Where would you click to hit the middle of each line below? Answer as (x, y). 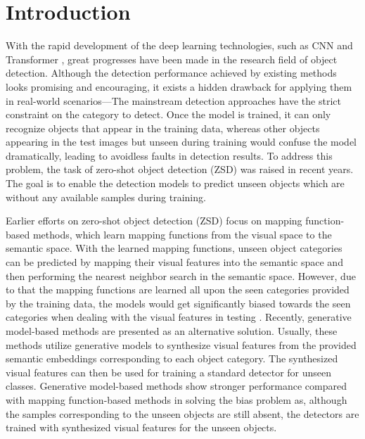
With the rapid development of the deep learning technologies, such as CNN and (179, 45)
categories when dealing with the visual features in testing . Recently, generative (179, 317)
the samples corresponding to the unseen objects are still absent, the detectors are (182, 413)
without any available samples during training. (106, 197)
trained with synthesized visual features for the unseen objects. (141, 427)
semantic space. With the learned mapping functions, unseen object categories (174, 248)
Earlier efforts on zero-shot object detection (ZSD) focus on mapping (154, 221)
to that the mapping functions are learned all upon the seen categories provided (178, 290)
